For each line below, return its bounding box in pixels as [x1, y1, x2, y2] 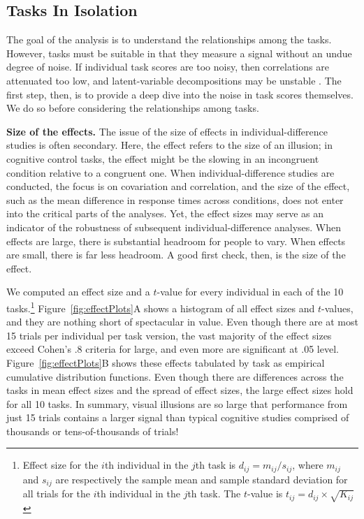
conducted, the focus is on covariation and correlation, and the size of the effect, [6, 179, 350, 193]
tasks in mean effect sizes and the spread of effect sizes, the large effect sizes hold [6, 383, 354, 397]
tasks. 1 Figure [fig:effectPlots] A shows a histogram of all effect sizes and [6, 298, 315, 315]
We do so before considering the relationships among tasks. [6, 101, 259, 115]
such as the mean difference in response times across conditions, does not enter [6, 192, 344, 207]
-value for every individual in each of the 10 [156, 284, 344, 299]
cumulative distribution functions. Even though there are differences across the [6, 369, 344, 383]
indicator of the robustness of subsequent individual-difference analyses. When [6, 219, 342, 234]
